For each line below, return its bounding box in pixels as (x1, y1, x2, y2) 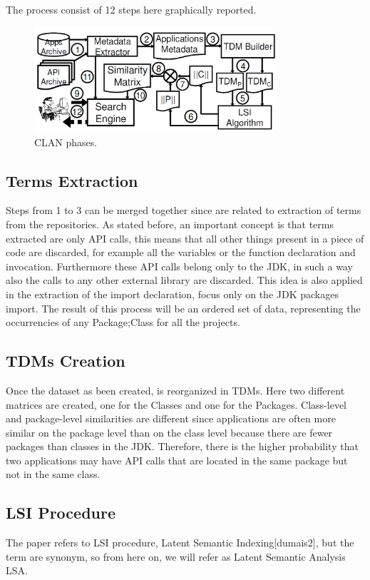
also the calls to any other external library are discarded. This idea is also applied (6, 273, 363, 288)
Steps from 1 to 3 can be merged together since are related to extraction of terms (6, 203, 361, 218)
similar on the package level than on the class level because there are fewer (6, 424, 333, 439)
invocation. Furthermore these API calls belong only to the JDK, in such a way (6, 258, 353, 273)
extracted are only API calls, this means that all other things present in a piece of (6, 230, 364, 245)
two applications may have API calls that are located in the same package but (6, 452, 348, 467)
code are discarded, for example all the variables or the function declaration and (6, 245, 356, 260)
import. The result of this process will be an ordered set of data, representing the (6, 300, 361, 315)
